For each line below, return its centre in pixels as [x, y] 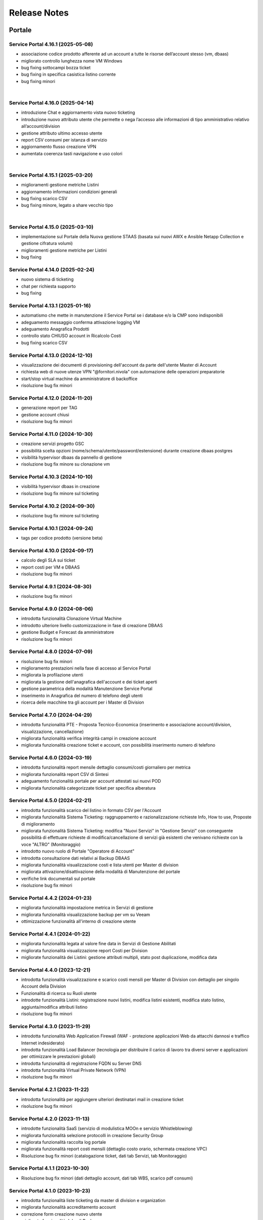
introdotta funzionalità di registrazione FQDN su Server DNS [81, 1063]
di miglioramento [38, 824]
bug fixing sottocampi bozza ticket [56, 68]
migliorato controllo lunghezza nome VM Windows [72, 61]
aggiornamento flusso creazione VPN [59, 147]
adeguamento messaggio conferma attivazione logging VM [81, 322]
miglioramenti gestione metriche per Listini [64, 250]
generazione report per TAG [49, 408]
